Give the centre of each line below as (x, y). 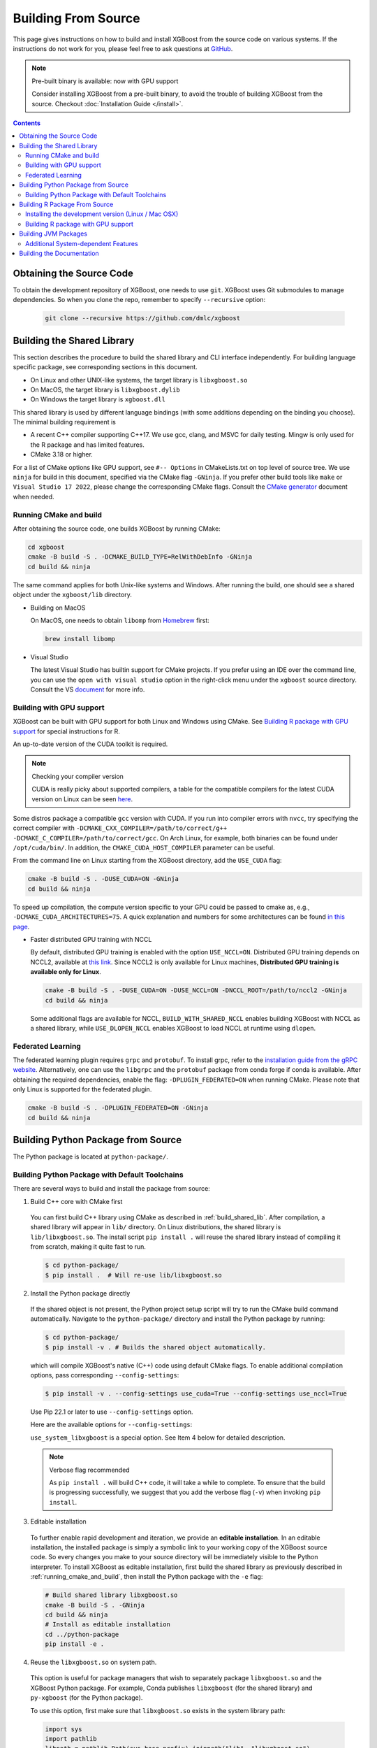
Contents (27, 123)
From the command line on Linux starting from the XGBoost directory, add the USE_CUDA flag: (147, 861)
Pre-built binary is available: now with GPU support (105, 81)
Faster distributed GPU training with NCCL (91, 939)
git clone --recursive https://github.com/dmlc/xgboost (143, 318)
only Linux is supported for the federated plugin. (82, 1089)
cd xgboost (46, 547)
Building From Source (76, 18)
